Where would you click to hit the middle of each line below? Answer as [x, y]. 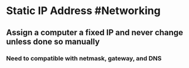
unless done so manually [53, 41]
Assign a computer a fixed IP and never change [95, 33]
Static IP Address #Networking [83, 11]
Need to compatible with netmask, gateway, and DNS [84, 58]
